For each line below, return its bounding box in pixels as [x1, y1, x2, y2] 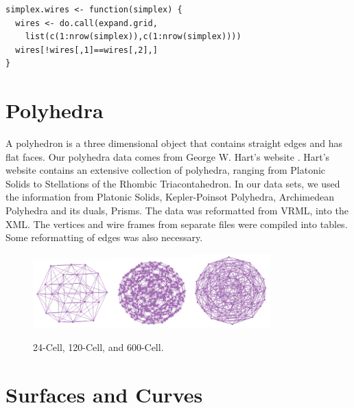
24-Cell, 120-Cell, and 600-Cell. [33, 340, 164, 354]
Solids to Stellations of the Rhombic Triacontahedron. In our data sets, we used [5, 176, 340, 190]
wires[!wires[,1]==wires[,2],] [15, 45, 158, 55]
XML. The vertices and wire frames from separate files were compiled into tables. [5, 216, 348, 231]
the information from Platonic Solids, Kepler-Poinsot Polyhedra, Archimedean [5, 190, 334, 204]
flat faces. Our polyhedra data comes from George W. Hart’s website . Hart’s [5, 149, 330, 163]
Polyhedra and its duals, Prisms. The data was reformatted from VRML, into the [5, 203, 349, 218]
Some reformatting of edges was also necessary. [5, 230, 203, 245]
